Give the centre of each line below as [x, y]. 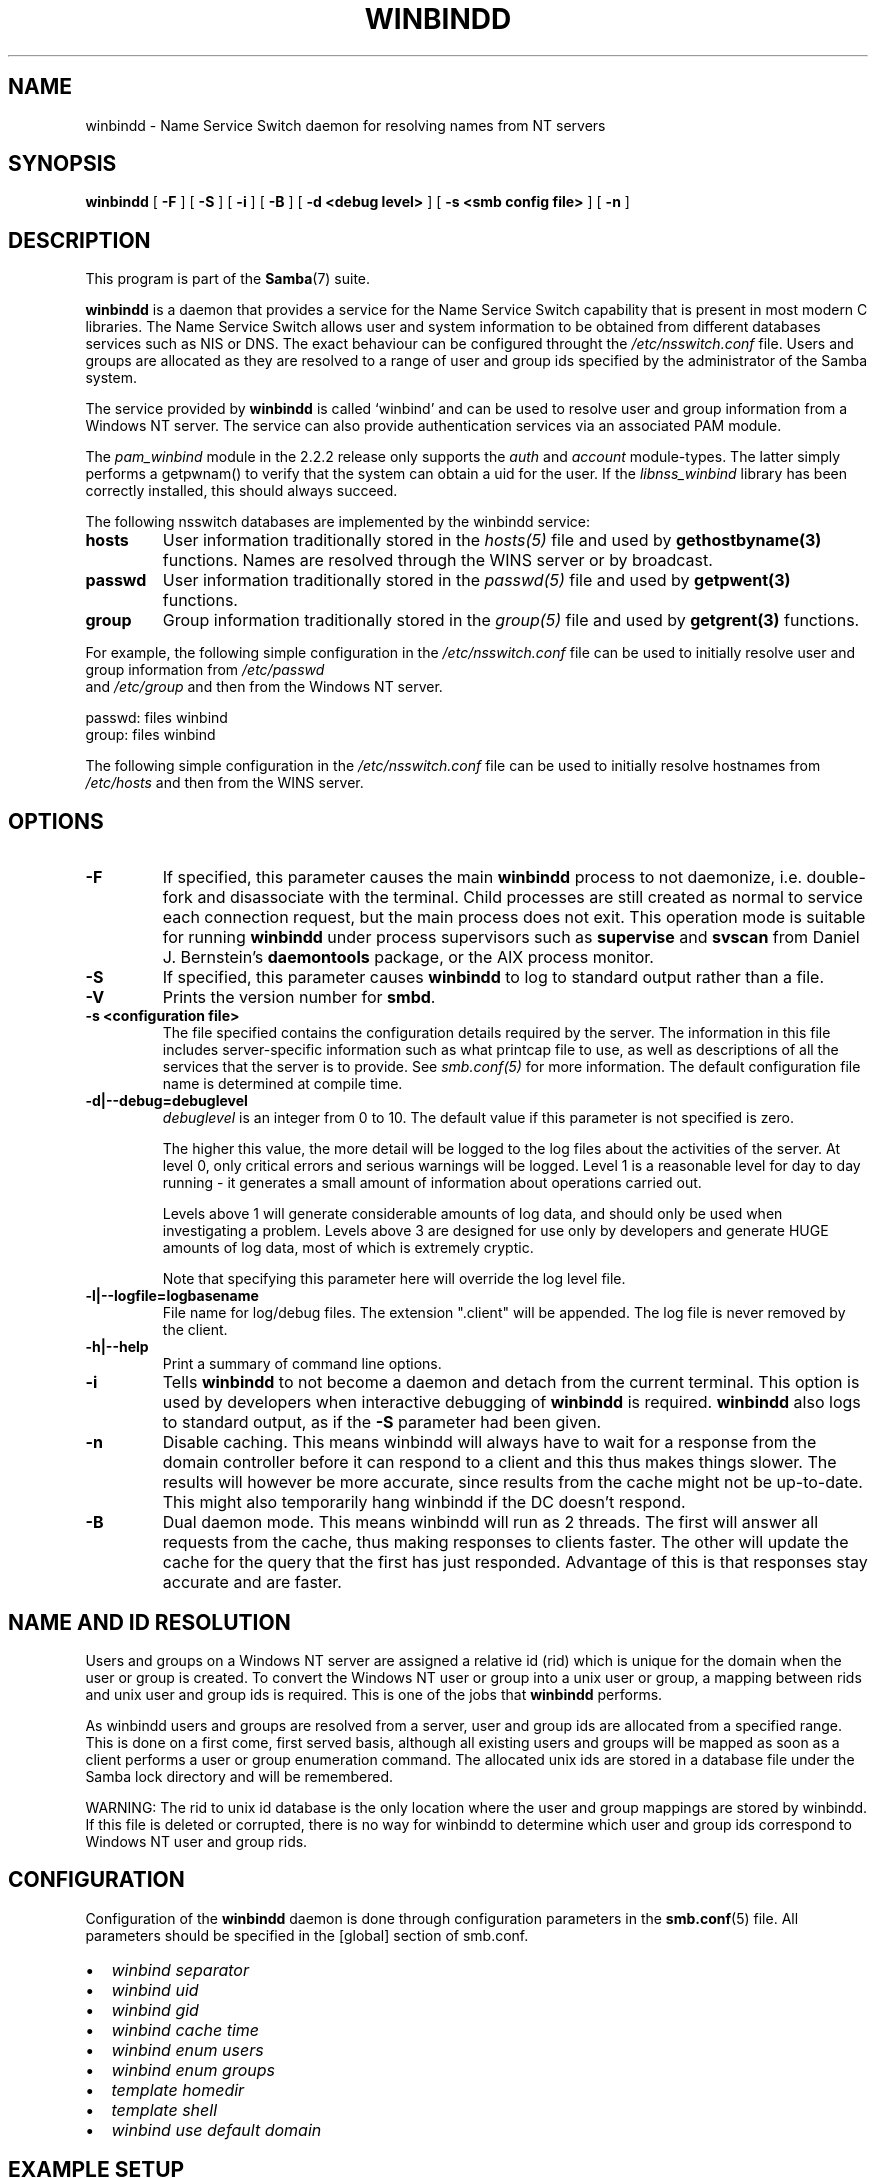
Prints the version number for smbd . [299, 997]
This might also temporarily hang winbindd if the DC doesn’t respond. [424, 1502]
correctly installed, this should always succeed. [241, 491]
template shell [164, 2109]
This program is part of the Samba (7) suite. [228, 279]
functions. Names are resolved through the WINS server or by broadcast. [437, 560]
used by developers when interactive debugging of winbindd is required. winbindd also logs [511, 1402]
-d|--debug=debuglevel [166, 1101]
